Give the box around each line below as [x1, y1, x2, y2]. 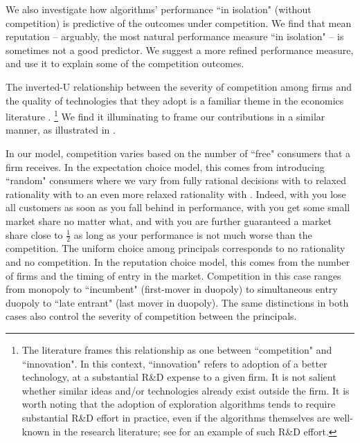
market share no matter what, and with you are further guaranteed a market [6, 213, 332, 228]
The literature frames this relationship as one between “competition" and [21, 342, 332, 356]
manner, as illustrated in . [6, 123, 116, 137]
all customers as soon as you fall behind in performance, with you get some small [6, 200, 350, 215]
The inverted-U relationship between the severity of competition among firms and [6, 79, 352, 93]
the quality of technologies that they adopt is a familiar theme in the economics [6, 93, 344, 107]
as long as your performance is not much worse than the [73, 227, 312, 242]
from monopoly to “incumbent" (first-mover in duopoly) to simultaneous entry [6, 282, 338, 296]
